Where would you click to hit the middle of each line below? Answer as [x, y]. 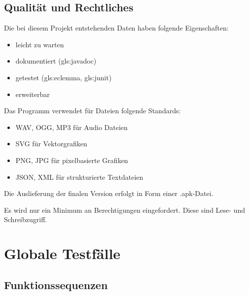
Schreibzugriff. [26, 219]
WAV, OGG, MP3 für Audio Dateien [71, 127]
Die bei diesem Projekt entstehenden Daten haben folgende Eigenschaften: [116, 28]
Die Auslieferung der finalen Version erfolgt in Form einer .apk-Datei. [109, 193]
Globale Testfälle [62, 253]
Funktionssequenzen [56, 284]
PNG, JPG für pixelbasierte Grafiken [72, 160]
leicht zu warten [40, 44]
